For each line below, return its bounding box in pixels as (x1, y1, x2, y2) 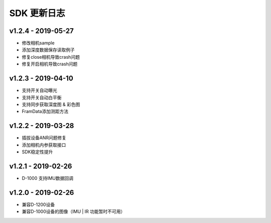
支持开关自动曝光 (22, 87, 57, 93)
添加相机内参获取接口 (22, 142, 66, 148)
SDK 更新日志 (9, 8, 65, 19)
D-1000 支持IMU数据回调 (22, 175, 74, 181)
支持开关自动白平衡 (22, 94, 62, 100)
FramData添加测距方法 (22, 108, 69, 115)
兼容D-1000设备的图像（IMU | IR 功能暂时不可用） (22, 208, 125, 214)
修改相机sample (22, 40, 55, 46)
